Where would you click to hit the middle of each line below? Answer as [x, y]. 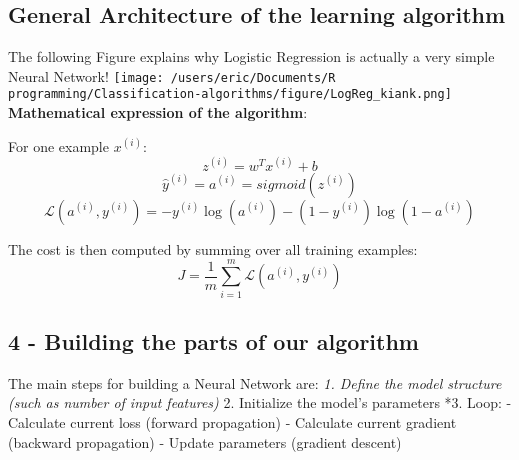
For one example [58, 145]
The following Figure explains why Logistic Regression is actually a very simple [251, 56]
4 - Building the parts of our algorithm [213, 340]
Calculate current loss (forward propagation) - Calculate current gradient [232, 421]
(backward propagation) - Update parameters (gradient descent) [205, 441]
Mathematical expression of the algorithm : [158, 112]
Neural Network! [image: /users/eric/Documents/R [172, 75]
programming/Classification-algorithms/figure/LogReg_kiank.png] [230, 94]
